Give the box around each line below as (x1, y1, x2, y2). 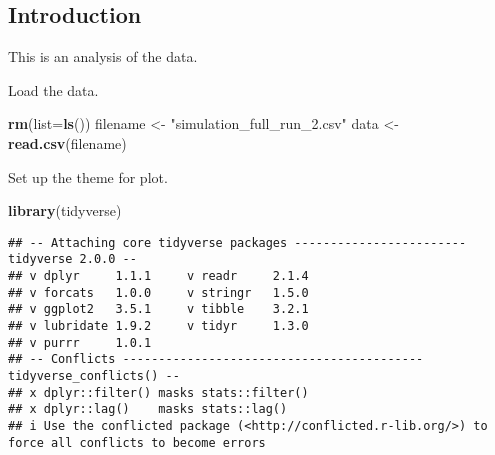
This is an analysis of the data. (8, 46, 198, 67)
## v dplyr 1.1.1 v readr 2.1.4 (8, 269, 309, 284)
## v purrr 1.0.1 (8, 335, 152, 350)
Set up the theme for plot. (8, 166, 168, 187)
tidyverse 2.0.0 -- (8, 252, 137, 267)
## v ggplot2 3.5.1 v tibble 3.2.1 (8, 302, 309, 317)
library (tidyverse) (8, 200, 122, 221)
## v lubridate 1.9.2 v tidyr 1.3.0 (8, 319, 309, 334)
